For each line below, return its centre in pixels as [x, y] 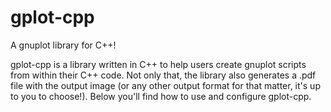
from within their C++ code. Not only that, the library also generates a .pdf [163, 75]
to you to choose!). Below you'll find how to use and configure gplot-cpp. [161, 96]
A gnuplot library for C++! [63, 45]
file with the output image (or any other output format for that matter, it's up [165, 85]
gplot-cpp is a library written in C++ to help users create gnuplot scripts [158, 64]
